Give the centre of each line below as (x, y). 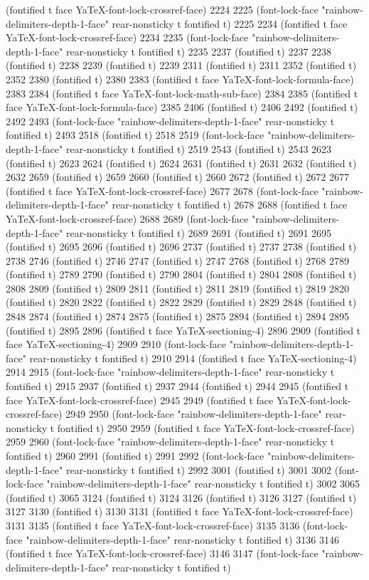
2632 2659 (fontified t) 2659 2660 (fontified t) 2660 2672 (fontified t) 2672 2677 (178, 177)
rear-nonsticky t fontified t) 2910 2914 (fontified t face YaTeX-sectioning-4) (193, 358)
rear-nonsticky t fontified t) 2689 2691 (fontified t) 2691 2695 (199, 232)
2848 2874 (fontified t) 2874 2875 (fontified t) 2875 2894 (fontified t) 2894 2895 (178, 316)
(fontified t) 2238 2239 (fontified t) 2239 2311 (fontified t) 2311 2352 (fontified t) (181, 65)
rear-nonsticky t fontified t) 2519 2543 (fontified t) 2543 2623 (199, 148)
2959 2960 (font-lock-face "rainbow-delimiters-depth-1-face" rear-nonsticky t (170, 442)
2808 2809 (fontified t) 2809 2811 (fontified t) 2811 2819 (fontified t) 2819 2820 (178, 288)
